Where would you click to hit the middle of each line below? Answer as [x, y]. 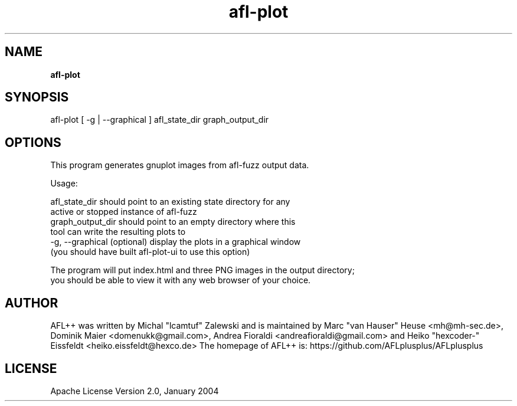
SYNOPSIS [37, 97]
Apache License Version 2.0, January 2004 [135, 391]
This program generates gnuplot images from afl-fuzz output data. [180, 165]
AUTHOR [32, 303]
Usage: [64, 184]
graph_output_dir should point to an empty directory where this [173, 222]
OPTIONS [33, 142]
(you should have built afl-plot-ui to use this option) [150, 252]
